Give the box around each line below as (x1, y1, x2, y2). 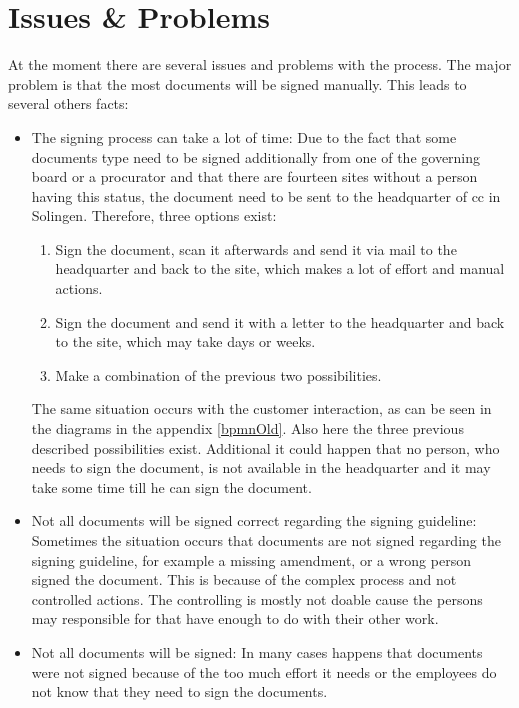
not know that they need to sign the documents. (31, 681, 328, 702)
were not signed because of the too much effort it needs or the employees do (31, 661, 497, 682)
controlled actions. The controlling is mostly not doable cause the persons (31, 588, 483, 609)
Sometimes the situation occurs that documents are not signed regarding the (31, 530, 501, 550)
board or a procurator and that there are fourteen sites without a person (31, 166, 478, 187)
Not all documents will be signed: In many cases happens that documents (31, 641, 483, 662)
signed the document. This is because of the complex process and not (31, 569, 457, 590)
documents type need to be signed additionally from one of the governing (31, 146, 481, 167)
